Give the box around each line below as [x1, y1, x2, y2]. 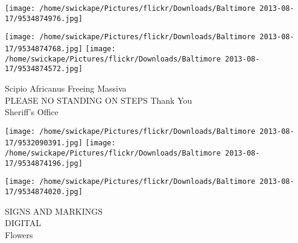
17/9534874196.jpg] [5, 159, 83, 168]
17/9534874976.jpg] [5, 14, 83, 23]
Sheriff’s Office [5, 106, 59, 118]
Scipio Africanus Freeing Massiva [5, 81, 127, 94]
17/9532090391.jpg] [5, 139, 83, 148]
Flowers [5, 228, 33, 241]
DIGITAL [5, 216, 41, 229]
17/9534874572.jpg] [5, 65, 83, 74]
